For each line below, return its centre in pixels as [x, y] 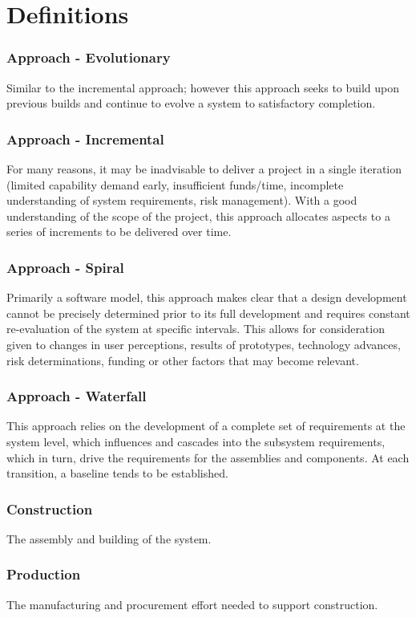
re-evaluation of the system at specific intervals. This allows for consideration [196, 329]
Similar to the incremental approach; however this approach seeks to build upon [203, 87]
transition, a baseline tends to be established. [117, 473]
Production [44, 574]
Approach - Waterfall [77, 396]
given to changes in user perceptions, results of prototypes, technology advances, [204, 344]
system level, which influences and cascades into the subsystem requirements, [196, 441]
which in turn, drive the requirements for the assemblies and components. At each [208, 457]
